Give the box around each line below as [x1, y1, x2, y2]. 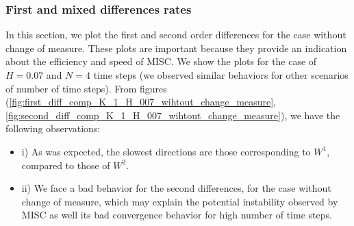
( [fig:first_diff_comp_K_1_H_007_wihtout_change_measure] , [5, 95, 277, 109]
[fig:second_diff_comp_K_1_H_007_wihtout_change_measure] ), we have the [5, 108, 340, 122]
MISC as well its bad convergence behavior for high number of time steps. [21, 208, 332, 222]
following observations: [5, 121, 101, 136]
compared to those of [21, 158, 110, 172]
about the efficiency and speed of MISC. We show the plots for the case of [5, 54, 317, 68]
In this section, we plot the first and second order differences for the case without [5, 27, 346, 42]
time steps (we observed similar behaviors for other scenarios [93, 68, 349, 81]
